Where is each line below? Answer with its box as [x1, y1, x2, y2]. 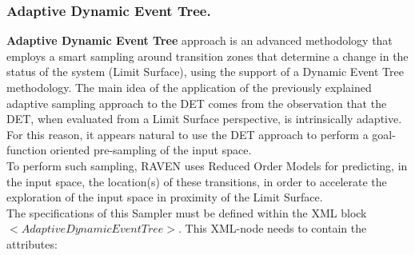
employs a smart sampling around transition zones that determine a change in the [6, 47, 409, 64]
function [6, 141, 47, 158]
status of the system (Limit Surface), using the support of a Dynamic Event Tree [6, 63, 404, 80]
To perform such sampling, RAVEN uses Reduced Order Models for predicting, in [6, 157, 408, 173]
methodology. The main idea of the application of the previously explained [6, 79, 372, 95]
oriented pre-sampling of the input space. [50, 141, 252, 158]
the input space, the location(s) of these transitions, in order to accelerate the [6, 173, 387, 189]
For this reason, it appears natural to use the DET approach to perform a [6, 126, 369, 142]
